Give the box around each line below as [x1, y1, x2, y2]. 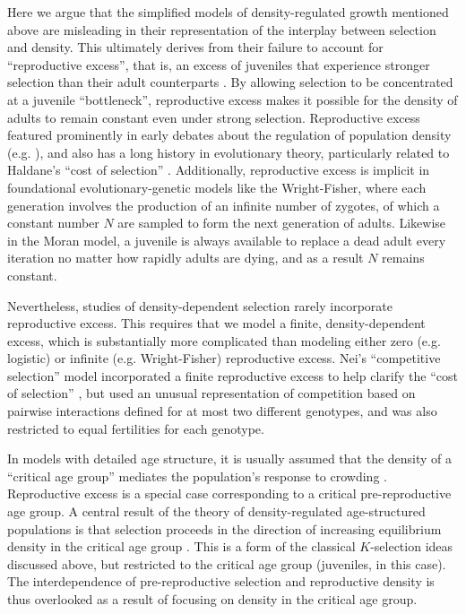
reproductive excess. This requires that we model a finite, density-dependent [7, 314, 426, 333]
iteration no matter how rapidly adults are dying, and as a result [7, 248, 364, 267]
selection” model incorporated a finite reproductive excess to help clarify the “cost [7, 366, 458, 385]
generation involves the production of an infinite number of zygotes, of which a [7, 195, 440, 214]
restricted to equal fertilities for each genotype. [7, 419, 264, 437]
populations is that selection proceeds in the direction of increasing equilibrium [7, 519, 442, 538]
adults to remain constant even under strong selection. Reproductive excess [7, 108, 420, 126]
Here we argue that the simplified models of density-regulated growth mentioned [7, 3, 449, 21]
